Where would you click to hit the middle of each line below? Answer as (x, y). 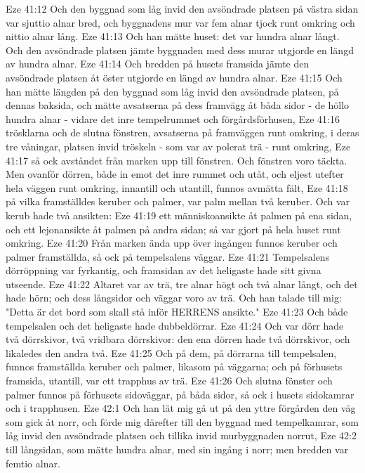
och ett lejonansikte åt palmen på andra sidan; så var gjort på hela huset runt (173, 229)
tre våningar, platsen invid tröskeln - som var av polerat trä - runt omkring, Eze (178, 146)
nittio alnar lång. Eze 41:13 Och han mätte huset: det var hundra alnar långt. (173, 36)
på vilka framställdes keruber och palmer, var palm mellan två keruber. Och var (178, 201)
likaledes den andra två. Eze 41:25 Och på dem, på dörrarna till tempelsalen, (171, 352)
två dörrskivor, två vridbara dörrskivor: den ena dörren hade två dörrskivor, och (178, 339)
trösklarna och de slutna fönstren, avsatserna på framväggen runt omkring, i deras (182, 132)
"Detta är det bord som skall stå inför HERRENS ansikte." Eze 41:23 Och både (177, 312)
